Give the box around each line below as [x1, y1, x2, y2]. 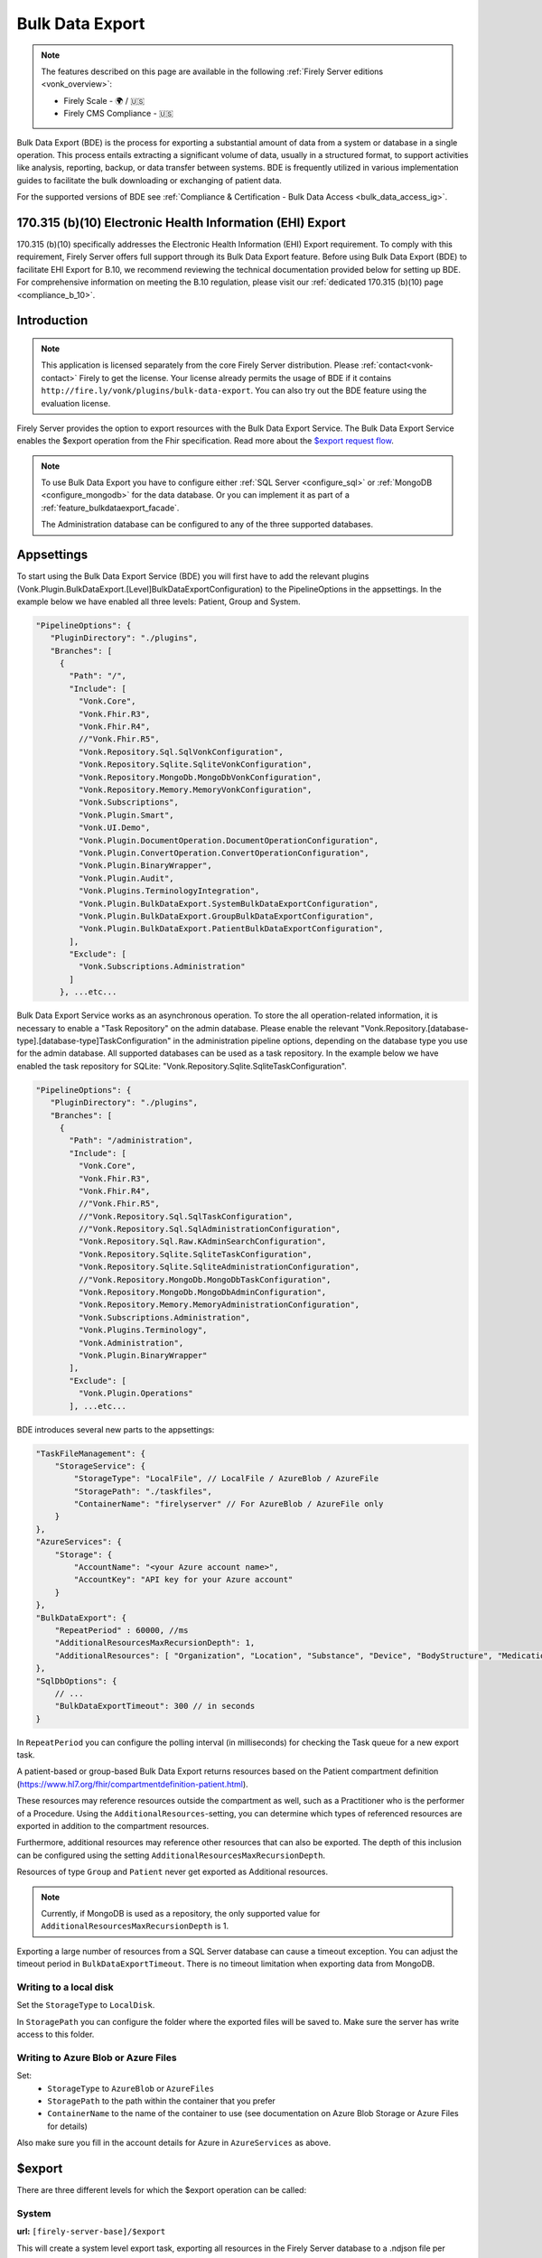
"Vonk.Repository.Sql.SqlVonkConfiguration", [78, 746, 284, 757]
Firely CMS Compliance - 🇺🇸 [63, 108, 173, 119]
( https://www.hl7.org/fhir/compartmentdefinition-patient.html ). [16, 1778, 248, 1789]
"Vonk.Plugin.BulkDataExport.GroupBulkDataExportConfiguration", [78, 910, 375, 921]
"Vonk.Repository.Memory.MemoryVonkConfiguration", [78, 784, 313, 795]
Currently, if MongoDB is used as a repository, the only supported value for [41, 1908, 321, 1918]
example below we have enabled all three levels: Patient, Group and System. [16, 596, 301, 607]
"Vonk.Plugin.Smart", [78, 809, 175, 820]
